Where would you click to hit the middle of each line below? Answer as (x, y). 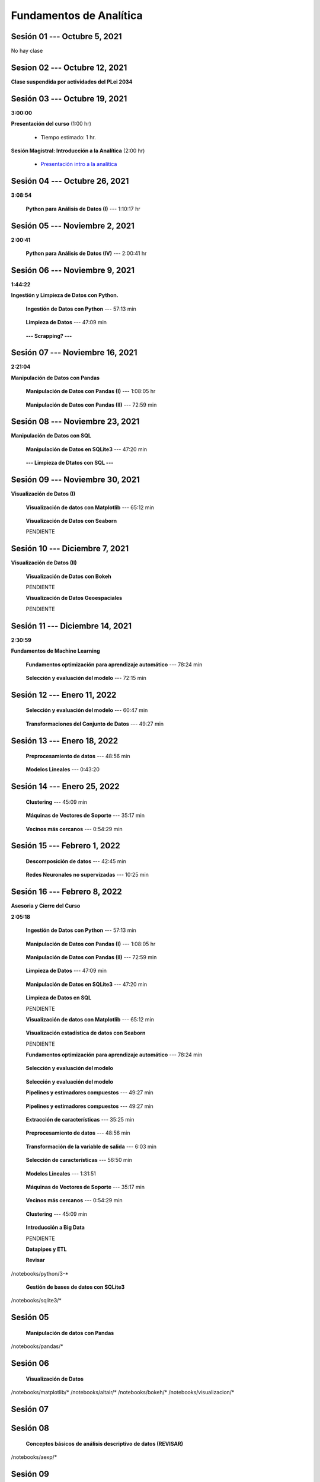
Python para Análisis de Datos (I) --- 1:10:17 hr (83, 209)
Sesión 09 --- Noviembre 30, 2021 (76, 480)
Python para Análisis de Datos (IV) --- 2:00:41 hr (86, 253)
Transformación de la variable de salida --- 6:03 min (91, 1146)
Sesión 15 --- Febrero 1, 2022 (66, 846)
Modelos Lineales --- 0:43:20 (63, 769)
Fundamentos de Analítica (77, 15)
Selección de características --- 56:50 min (79, 1160)
